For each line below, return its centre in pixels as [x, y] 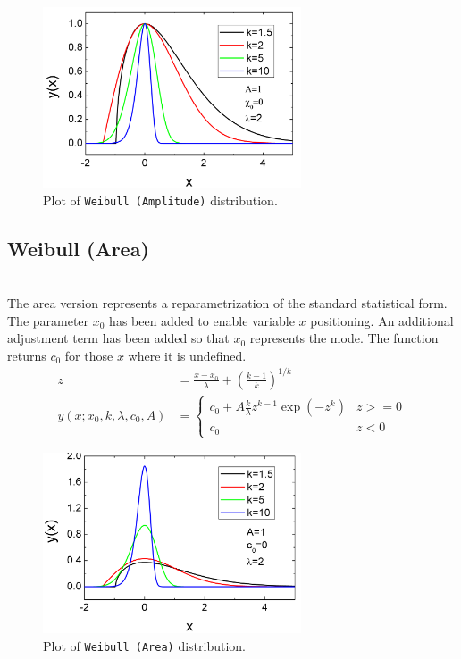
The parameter [48, 320]
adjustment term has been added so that [118, 338]
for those [89, 355]
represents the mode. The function [344, 338]
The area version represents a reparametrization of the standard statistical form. [227, 303]
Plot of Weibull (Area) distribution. [144, 645]
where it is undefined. [187, 355]
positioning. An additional [382, 320]
